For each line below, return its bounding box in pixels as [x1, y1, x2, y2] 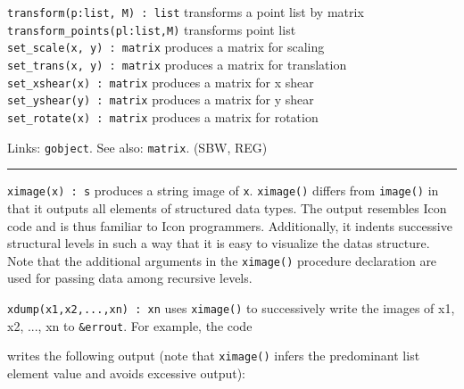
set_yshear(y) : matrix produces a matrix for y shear [7, 90, 314, 109]
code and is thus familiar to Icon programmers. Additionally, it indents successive [7, 216, 452, 235]
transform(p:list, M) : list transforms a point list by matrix [7, 3, 364, 21]
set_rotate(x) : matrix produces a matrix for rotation [7, 107, 319, 126]
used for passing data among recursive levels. [7, 269, 253, 287]
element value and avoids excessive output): [7, 363, 245, 382]
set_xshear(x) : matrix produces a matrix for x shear [7, 72, 314, 91]
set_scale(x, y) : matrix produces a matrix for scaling [7, 37, 325, 56]
